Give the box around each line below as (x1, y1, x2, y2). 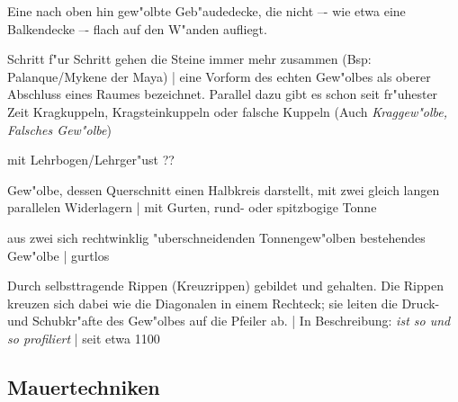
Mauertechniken (7, 372, 160, 400)
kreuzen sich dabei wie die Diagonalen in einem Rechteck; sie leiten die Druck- (7, 293, 440, 312)
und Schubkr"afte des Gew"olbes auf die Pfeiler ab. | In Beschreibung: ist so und (7, 311, 451, 330)
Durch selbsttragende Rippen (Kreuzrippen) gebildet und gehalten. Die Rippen (7, 276, 444, 295)
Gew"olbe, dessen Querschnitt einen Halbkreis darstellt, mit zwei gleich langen (7, 180, 440, 199)
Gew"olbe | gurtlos (7, 246, 110, 264)
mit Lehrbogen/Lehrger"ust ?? (7, 150, 175, 169)
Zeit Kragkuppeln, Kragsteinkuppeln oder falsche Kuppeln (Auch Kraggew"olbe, (7, 102, 448, 121)
